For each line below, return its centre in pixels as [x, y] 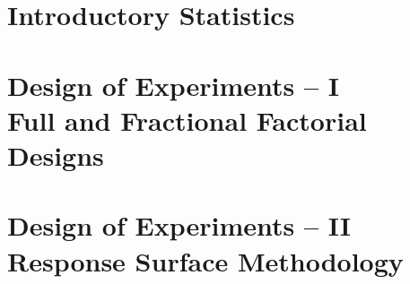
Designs [56, 155]
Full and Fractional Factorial [187, 120]
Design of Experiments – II [179, 225]
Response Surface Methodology [205, 260]
